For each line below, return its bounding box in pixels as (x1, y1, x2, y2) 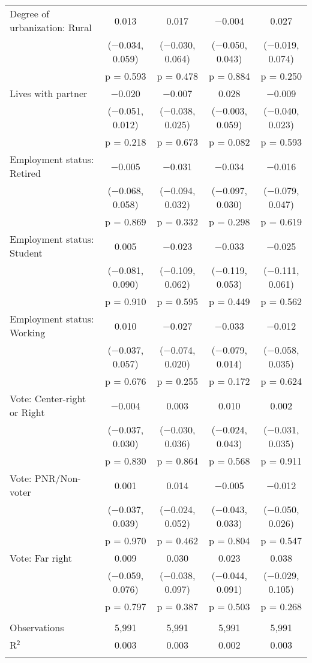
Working (10, 326, 46, 339)
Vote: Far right (10, 551, 72, 565)
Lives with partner (10, 86, 88, 100)
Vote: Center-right (10, 391, 86, 405)
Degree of (10, 7, 50, 20)
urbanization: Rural (10, 20, 92, 34)
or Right (10, 405, 45, 419)
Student (10, 246, 43, 260)
